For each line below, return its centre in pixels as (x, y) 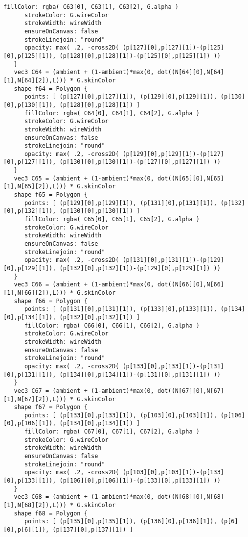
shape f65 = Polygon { (51, 195)
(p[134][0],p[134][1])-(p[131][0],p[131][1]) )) (140, 374)
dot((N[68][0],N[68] (191, 497)
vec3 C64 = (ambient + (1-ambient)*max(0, (84, 72)
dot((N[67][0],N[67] (191, 391)
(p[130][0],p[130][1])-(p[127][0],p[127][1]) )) (140, 162)
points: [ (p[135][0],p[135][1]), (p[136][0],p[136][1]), (121, 522)
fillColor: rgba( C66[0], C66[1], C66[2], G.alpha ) (112, 325)
